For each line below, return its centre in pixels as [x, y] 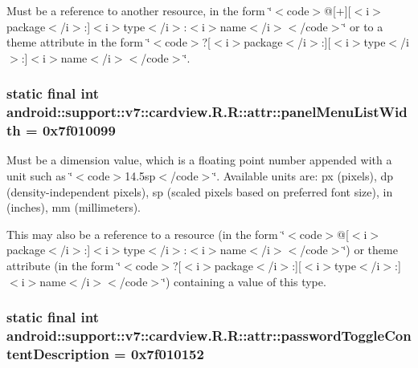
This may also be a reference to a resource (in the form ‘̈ [146, 234]
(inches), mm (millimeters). [74, 207]
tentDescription [58, 353]
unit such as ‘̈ [40, 176]
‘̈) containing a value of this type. [244, 281]
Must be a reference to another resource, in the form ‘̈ [139, 10]
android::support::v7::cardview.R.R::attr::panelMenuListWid [207, 112]
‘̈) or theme [370, 250]
